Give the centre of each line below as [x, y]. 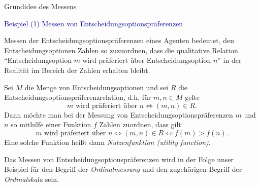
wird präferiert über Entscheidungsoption [147, 60]
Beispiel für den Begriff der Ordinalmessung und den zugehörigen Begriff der [123, 169]
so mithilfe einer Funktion [51, 124]
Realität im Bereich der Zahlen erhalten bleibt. [77, 70]
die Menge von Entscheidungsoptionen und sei [96, 87]
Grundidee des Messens [40, 6]
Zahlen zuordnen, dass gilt [140, 124]
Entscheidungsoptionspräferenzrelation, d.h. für [78, 97]
